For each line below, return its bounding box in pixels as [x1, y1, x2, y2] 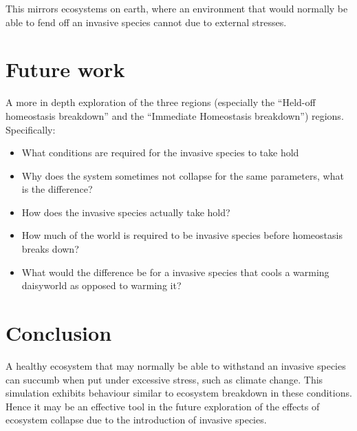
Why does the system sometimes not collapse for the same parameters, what [21, 168, 344, 182]
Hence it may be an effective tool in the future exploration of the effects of [6, 399, 320, 413]
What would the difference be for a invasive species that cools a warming [21, 264, 329, 279]
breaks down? [21, 242, 79, 256]
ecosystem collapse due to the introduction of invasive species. [6, 412, 267, 427]
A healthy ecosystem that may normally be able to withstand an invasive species [6, 358, 346, 372]
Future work [6, 55, 125, 83]
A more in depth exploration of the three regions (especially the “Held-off [6, 95, 316, 109]
